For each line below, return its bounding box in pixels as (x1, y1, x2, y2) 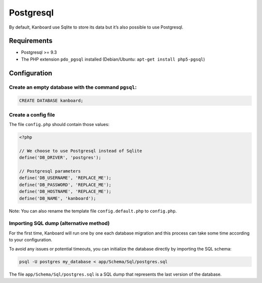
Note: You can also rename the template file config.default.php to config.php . (9, 208, 177, 214)
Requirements (9, 37, 53, 45)
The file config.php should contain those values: (9, 122, 110, 127)
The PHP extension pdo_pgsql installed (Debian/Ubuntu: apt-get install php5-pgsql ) (21, 56, 205, 62)
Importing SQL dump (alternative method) (9, 220, 110, 227)
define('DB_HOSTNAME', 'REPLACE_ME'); (19, 189, 112, 194)
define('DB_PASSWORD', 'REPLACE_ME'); (19, 182, 112, 188)
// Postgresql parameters (19, 169, 81, 174)
